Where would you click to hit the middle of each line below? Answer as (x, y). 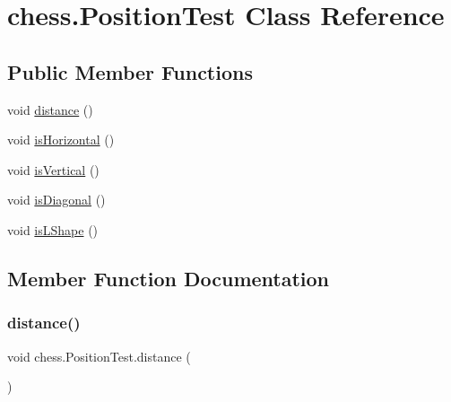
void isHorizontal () (61, 140)
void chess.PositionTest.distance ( (99, 356)
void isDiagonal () (56, 200)
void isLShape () (53, 229)
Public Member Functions (130, 71)
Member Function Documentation (169, 278)
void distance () (50, 109)
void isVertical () (53, 169)
